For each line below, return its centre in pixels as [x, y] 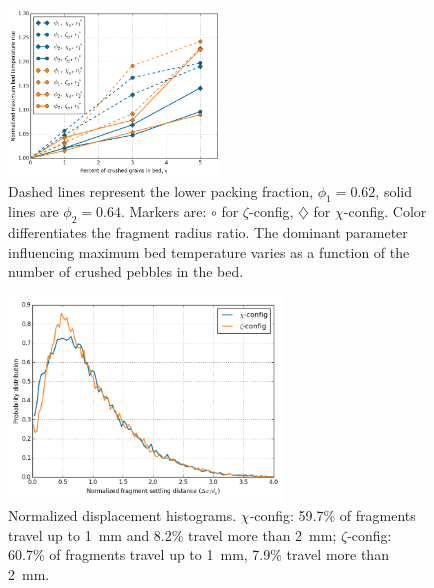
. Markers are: [163, 211]
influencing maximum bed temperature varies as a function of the [209, 251]
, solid [393, 190]
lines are [33, 211]
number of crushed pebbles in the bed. [126, 271]
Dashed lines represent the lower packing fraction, [161, 190]
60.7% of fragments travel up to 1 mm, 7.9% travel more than [198, 554]
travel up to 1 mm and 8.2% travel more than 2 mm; [172, 534]
